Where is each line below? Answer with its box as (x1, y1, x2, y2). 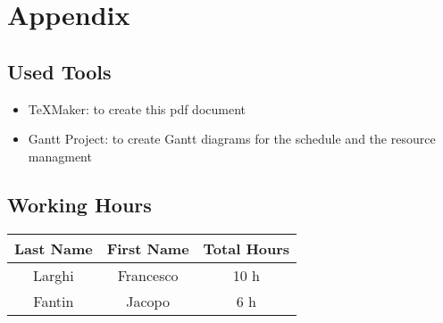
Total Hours (203, 237, 290, 259)
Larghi (33, 264, 74, 286)
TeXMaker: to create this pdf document (28, 99, 247, 118)
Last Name (14, 237, 93, 259)
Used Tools (7, 57, 112, 85)
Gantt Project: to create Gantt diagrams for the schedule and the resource (28, 129, 436, 148)
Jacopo (126, 290, 170, 311)
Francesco (117, 264, 179, 286)
